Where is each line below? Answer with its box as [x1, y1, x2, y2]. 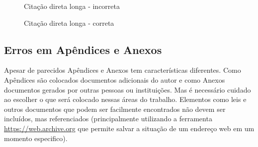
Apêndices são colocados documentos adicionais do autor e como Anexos [4, 74, 225, 85]
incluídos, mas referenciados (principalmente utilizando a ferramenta [4, 113, 212, 124]
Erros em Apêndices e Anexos [4, 42, 162, 57]
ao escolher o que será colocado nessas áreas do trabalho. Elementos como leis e [4, 94, 247, 104]
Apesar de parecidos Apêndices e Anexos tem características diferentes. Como [4, 65, 241, 75]
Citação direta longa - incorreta [24, 1, 120, 11]
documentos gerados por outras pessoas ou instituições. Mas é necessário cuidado [4, 84, 251, 95]
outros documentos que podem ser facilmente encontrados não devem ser [4, 103, 226, 114]
